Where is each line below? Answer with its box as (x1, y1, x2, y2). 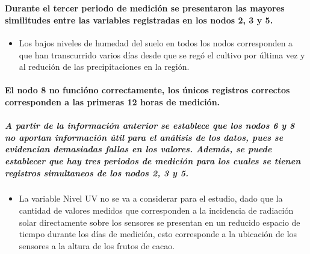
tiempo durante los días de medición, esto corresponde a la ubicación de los (19, 228, 297, 240)
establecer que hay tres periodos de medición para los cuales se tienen (5, 154, 301, 167)
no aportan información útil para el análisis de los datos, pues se (5, 131, 284, 143)
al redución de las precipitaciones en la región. (19, 60, 190, 73)
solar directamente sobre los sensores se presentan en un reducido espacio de (19, 215, 300, 228)
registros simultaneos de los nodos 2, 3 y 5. (5, 166, 189, 179)
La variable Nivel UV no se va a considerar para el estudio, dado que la (19, 192, 283, 205)
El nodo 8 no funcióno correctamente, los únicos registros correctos (5, 84, 290, 96)
